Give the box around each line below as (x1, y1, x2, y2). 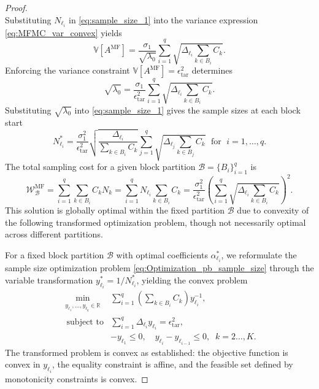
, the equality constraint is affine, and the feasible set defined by (52, 358, 293, 371)
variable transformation (5, 273, 93, 286)
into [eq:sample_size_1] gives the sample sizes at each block (74, 103, 301, 116)
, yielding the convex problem (136, 273, 248, 286)
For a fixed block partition (5, 248, 104, 261)
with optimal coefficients (116, 248, 208, 261)
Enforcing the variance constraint (5, 64, 130, 77)
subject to (66, 317, 104, 326)
